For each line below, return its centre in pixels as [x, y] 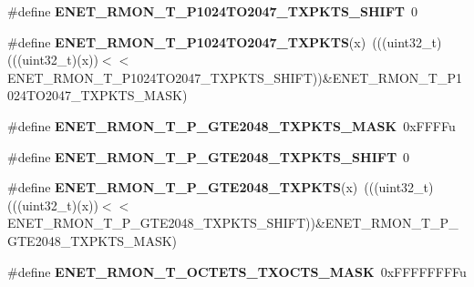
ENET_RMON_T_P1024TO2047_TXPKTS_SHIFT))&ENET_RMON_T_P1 [235, 77]
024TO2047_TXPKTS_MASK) [98, 95]
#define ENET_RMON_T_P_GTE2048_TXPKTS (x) [183, 187]
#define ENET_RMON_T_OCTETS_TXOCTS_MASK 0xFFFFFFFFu [237, 271]
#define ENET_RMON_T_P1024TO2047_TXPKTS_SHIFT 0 [212, 11]
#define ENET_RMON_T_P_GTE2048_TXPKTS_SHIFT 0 [209, 156]
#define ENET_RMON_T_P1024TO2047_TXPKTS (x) [187, 41]
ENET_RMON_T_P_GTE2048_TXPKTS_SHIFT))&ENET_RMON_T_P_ [233, 223]
